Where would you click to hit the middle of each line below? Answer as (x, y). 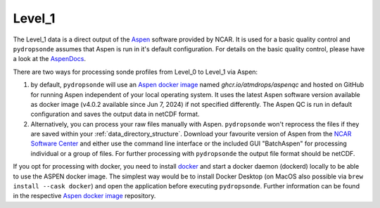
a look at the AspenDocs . (49, 59)
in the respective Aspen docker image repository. (84, 196)
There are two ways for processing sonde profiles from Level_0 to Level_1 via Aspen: (135, 72)
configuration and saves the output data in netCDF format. (115, 114)
